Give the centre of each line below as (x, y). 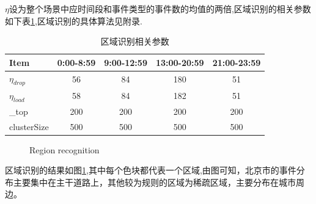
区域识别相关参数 (135, 41)
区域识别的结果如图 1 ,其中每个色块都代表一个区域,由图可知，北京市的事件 (151, 170)
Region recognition (64, 149)
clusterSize (29, 126)
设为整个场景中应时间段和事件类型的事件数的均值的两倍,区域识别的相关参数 (160, 9)
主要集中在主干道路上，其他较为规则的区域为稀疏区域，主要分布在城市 (154, 182)
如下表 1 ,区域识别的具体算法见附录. (74, 20)
